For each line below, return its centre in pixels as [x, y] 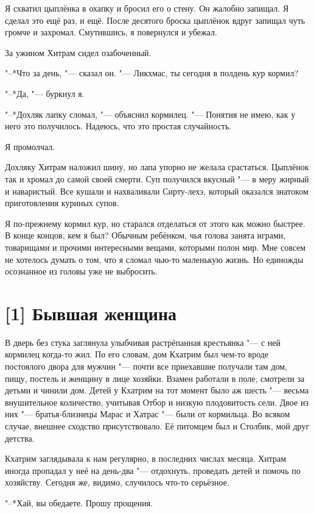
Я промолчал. [30, 146]
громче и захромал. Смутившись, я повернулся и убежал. [111, 32]
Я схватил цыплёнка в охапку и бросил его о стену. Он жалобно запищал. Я [147, 8]
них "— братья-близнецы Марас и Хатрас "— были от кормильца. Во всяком [148, 414]
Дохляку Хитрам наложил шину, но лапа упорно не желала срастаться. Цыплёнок [157, 167]
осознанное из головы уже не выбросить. [81, 271]
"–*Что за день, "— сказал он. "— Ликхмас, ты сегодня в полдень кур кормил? [152, 73]
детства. [20, 438]
